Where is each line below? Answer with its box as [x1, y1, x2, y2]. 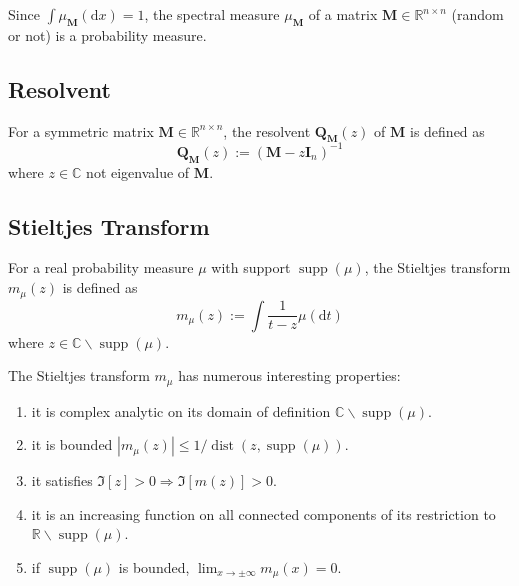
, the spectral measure [144, 4, 280, 24]
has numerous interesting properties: [178, 365, 401, 386]
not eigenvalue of [86, 161, 190, 182]
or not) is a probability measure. [8, 24, 207, 45]
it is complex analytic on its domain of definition [31, 400, 331, 421]
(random [451, 4, 504, 24]
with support [211, 257, 291, 278]
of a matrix [308, 4, 378, 24]
